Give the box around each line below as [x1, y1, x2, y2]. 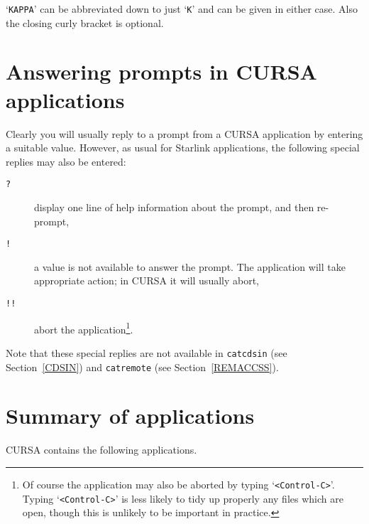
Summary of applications [6, 401, 255, 430]
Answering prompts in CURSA [6, 57, 317, 86]
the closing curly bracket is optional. [6, 15, 164, 30]
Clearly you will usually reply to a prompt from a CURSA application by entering [6, 126, 363, 141]
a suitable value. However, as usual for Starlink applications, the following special [6, 140, 360, 155]
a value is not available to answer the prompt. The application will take [34, 259, 346, 274]
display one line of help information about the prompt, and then [34, 200, 314, 214]
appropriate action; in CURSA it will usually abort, [34, 273, 260, 288]
